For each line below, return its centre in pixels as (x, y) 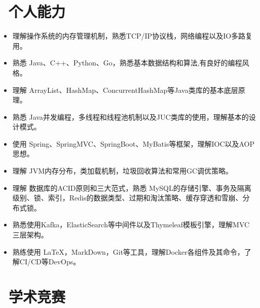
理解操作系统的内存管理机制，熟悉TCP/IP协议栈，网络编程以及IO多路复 (133, 36)
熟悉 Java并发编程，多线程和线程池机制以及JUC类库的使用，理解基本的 (131, 116)
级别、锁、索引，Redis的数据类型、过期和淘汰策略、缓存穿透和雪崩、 (127, 198)
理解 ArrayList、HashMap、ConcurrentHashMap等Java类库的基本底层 (125, 90)
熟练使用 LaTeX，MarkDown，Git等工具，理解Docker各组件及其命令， (128, 251)
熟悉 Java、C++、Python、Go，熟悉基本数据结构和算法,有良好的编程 (127, 63)
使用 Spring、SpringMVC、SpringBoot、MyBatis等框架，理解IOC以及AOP (134, 143)
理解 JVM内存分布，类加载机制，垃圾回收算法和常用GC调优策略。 (123, 171)
